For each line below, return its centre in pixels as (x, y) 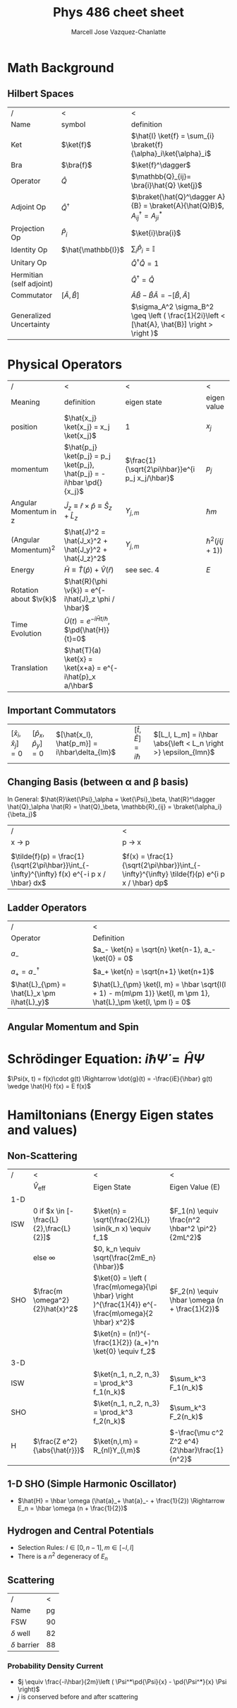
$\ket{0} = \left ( (120, 1278)
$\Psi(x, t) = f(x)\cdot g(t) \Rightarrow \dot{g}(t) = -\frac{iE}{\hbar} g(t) (110, 1079)
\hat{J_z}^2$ (85, 558)
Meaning (25, 402)
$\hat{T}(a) (83, 651)
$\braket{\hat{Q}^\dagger (173, 196)
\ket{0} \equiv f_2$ (124, 1351)
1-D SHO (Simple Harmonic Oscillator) (92, 1484)
